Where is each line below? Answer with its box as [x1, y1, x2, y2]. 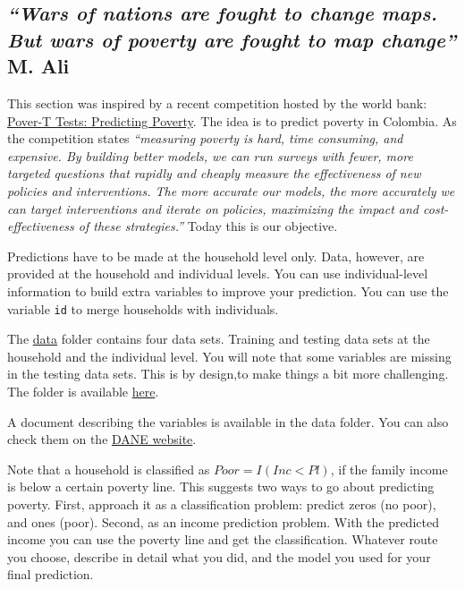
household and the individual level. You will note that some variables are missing [7, 346, 452, 365]
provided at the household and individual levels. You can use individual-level [7, 264, 428, 283]
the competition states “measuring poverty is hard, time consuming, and [7, 129, 403, 148]
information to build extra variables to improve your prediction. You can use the [7, 281, 449, 300]
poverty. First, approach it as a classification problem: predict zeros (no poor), [7, 494, 436, 513]
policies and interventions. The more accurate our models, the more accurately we [7, 181, 455, 200]
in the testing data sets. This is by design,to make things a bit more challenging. [7, 364, 449, 383]
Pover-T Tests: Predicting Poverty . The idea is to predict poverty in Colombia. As [7, 111, 457, 130]
